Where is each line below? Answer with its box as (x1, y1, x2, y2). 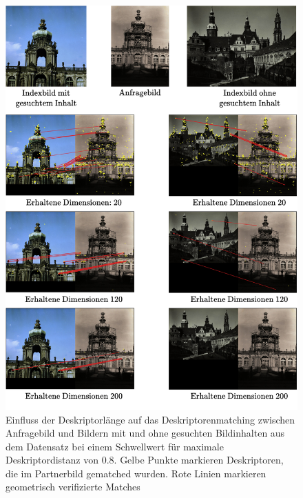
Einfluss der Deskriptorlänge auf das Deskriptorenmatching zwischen (6, 412, 295, 426)
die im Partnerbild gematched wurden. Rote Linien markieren (6, 466, 267, 480)
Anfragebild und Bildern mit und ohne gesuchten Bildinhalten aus (6, 426, 285, 440)
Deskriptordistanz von (6, 452, 99, 467)
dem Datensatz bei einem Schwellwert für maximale (6, 439, 224, 453)
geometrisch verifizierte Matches (6, 479, 140, 494)
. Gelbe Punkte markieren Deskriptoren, (114, 452, 284, 467)
